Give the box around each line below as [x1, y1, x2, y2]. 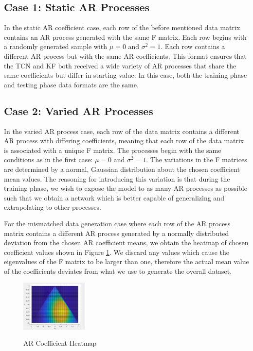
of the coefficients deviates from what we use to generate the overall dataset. [4, 266, 232, 276]
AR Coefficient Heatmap [23, 338, 97, 348]
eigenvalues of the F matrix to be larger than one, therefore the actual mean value [4, 256, 249, 267]
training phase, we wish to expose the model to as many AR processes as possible [4, 183, 247, 193]
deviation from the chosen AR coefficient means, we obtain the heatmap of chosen [4, 237, 249, 248]
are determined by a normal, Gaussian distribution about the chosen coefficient [4, 164, 240, 174]
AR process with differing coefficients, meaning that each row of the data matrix [4, 135, 244, 146]
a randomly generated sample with [4, 41, 108, 51]
